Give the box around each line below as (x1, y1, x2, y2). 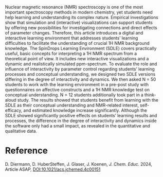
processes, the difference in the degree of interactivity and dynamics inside (5, 118, 157, 124)
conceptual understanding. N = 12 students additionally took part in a (5, 92, 144, 98)
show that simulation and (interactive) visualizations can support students (5, 19, 153, 25)
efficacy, (5, 107, 23, 113)
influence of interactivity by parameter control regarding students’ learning (5, 66, 155, 72)
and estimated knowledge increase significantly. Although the (23, 107, 147, 113)
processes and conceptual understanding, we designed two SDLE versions (5, 71, 156, 77)
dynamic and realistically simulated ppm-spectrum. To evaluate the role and (5, 61, 157, 67)
